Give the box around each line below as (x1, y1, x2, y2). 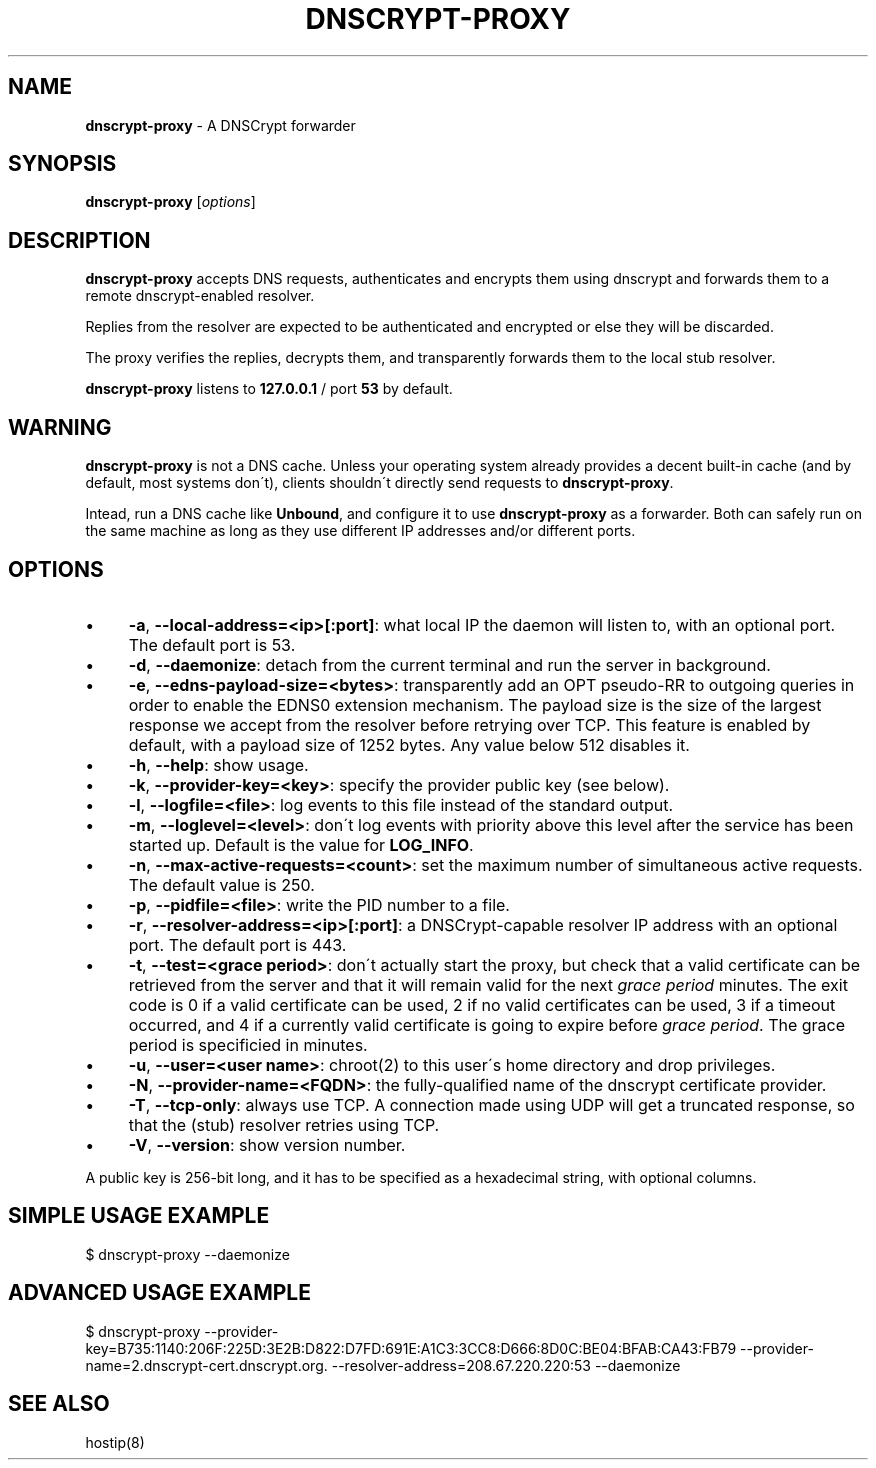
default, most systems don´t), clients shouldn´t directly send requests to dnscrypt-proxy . (85, 474, 674, 492)
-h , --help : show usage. (128, 754, 309, 775)
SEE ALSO (8, 1391, 110, 1417)
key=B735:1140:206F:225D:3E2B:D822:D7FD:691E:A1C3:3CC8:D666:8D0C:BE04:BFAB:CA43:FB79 (85, 1339, 737, 1357)
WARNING (8, 414, 112, 440)
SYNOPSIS (8, 151, 117, 177)
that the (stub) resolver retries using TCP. (128, 1114, 440, 1135)
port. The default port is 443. (128, 934, 347, 955)
